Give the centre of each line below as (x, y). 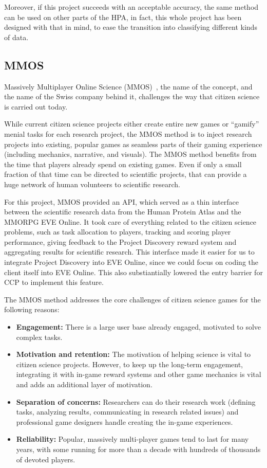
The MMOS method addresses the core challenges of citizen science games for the (132, 299)
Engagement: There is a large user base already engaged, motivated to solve (139, 327)
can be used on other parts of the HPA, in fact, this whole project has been (123, 17)
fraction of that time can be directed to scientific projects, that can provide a (126, 174)
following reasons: (32, 309)
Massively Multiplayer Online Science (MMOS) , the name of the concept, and (128, 86)
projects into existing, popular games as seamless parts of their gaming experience (133, 144)
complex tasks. (39, 337)
